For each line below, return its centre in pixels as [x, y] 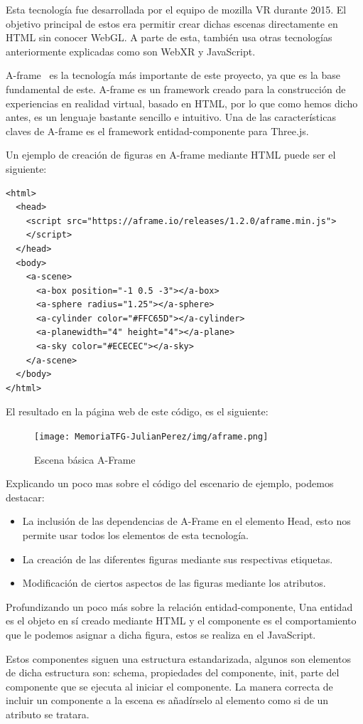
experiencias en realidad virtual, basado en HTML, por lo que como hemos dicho [182, 103]
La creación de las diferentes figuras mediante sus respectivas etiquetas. [178, 559]
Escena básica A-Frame [85, 459]
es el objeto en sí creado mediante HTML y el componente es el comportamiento [181, 621]
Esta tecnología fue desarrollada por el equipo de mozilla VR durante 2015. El [176, 9]
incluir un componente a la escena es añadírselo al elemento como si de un [167, 700]
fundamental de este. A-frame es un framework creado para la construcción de [176, 89]
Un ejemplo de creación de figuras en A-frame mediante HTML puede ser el [171, 155]
